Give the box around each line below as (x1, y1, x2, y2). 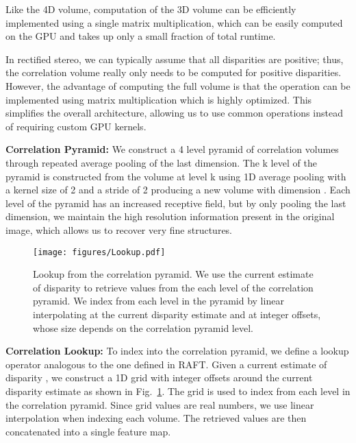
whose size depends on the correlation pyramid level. (33, 320, 253, 335)
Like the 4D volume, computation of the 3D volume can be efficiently (5, 2, 296, 16)
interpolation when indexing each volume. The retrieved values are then (5, 411, 307, 425)
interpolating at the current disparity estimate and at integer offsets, (33, 307, 321, 321)
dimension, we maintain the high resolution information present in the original (5, 209, 335, 224)
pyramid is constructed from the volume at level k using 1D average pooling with (5, 169, 346, 183)
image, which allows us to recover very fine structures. (5, 222, 233, 237)
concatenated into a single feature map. (5, 424, 171, 438)
